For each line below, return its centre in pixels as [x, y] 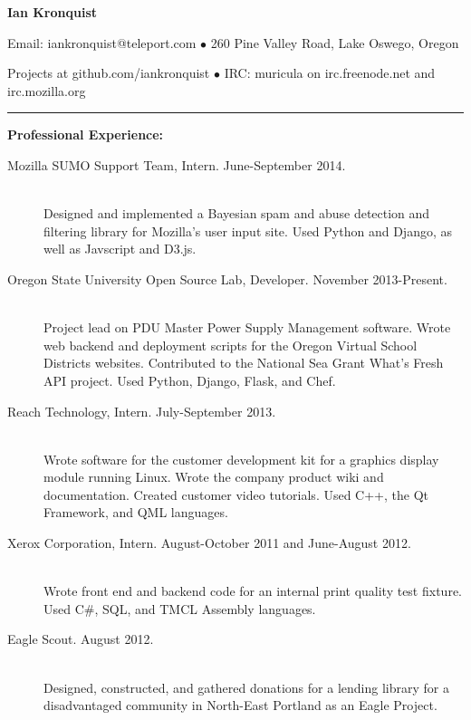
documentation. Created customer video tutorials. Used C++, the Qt [236, 494]
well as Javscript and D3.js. [120, 249]
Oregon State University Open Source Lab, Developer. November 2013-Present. [227, 278]
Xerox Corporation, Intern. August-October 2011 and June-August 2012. [209, 543]
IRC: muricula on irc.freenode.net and [330, 73]
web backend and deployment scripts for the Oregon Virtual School [231, 345]
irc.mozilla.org [47, 90]
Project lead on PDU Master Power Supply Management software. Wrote [247, 327]
